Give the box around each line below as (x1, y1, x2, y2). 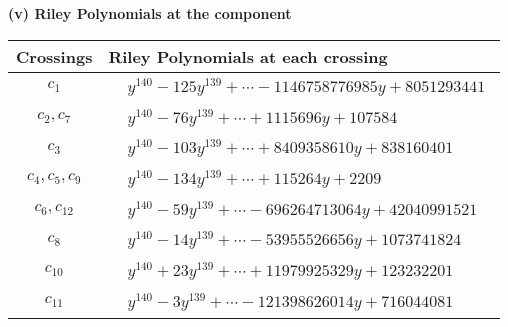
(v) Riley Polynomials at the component (8, 3, 292, 23)
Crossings (16, 44, 93, 68)
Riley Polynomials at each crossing (108, 44, 388, 68)
